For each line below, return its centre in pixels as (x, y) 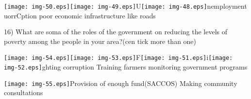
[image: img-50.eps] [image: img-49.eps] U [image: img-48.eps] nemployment (125, 6)
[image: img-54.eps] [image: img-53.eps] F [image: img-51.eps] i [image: (118, 57)
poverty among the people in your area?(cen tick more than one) (100, 41)
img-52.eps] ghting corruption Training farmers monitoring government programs (126, 67)
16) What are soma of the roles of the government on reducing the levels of (116, 32)
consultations (24, 92)
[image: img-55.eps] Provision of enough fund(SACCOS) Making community (121, 83)
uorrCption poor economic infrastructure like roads (80, 15)
